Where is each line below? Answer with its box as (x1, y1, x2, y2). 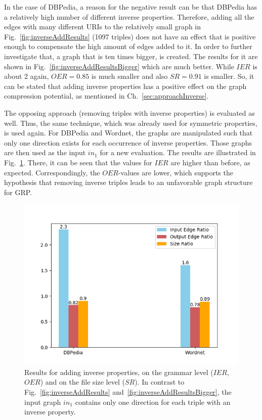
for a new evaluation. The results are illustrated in (100, 147, 256, 158)
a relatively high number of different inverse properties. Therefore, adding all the (4, 11, 254, 22)
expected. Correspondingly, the (4, 167, 100, 177)
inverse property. (24, 406, 76, 417)
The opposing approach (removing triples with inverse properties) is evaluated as (4, 107, 255, 118)
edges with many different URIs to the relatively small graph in (4, 21, 201, 32)
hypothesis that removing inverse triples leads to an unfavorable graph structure (4, 177, 253, 188)
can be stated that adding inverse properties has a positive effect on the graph (4, 80, 247, 91)
